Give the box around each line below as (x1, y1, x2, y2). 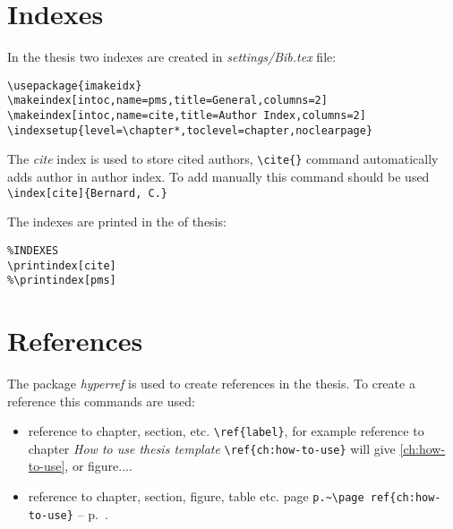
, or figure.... (64, 456, 132, 475)
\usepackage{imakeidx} (7, 79, 142, 92)
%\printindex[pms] (7, 274, 116, 287)
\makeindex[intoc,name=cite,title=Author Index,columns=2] (7, 109, 366, 123)
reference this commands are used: (7, 391, 195, 410)
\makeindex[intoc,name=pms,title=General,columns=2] (7, 94, 328, 107)
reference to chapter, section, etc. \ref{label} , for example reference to (28, 422, 424, 440)
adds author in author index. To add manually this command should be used (7, 167, 430, 185)
